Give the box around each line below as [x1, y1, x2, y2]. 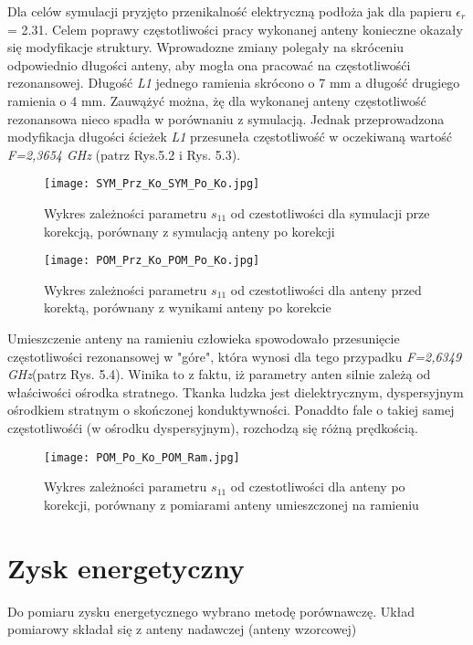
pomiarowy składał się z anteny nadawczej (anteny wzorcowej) [7, 619, 357, 639]
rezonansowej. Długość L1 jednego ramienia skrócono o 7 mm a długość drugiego [7, 73, 460, 92]
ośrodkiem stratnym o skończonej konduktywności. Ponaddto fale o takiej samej [7, 400, 455, 419]
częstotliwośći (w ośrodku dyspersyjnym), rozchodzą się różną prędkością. [7, 418, 418, 437]
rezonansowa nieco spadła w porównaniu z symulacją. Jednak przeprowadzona [7, 109, 445, 128]
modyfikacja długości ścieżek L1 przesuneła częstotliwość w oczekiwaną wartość [7, 127, 453, 146]
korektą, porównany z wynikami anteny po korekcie [44, 298, 331, 317]
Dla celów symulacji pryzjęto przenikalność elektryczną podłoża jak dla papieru [7, 2, 452, 20]
